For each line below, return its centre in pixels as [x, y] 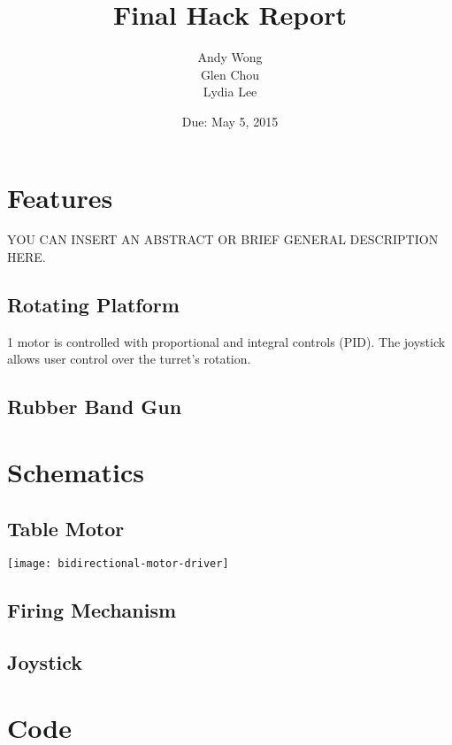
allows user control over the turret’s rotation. [129, 359]
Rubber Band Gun [95, 407]
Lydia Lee [230, 92]
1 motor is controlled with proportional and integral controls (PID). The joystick [226, 341]
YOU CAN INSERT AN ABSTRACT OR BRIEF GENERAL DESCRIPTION [223, 239]
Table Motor [66, 528]
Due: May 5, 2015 [230, 121]
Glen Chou [230, 74]
